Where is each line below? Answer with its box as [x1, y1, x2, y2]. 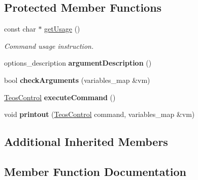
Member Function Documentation [4, 163, 187, 179]
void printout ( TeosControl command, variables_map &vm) [4, 109, 195, 119]
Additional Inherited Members [4, 134, 168, 149]
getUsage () [44, 23, 80, 34]
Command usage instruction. [4, 40, 94, 51]
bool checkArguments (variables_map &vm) [4, 74, 150, 85]
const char [4, 23, 36, 34]
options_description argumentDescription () [4, 57, 152, 68]
